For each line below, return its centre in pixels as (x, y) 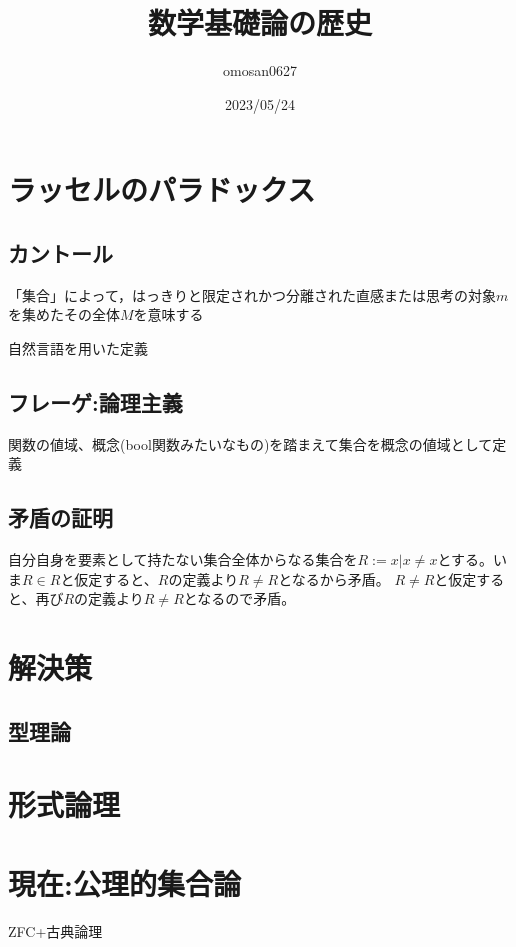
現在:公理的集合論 (124, 882)
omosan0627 (260, 70)
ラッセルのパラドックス (162, 189)
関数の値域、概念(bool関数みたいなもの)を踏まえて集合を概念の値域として (250, 443)
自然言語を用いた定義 (78, 347)
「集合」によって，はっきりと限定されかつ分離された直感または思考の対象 (252, 294)
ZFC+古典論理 (55, 930)
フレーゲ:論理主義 (95, 401)
